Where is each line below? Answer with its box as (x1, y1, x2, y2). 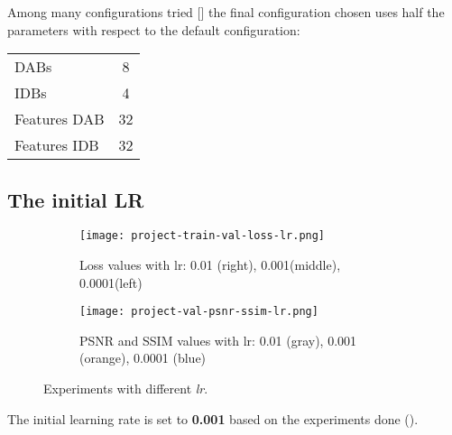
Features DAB (14, 108, 105, 130)
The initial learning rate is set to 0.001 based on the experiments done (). (7, 409, 419, 428)
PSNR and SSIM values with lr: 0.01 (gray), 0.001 (79, 330, 357, 349)
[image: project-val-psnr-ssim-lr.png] (79, 305, 318, 319)
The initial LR (7, 185, 144, 213)
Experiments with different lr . (43, 379, 208, 398)
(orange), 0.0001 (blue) (79, 348, 207, 367)
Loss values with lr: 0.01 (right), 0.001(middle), (79, 255, 341, 274)
